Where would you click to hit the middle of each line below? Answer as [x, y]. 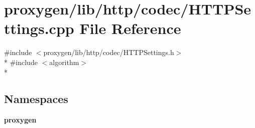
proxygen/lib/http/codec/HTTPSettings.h [109, 52]
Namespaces [36, 99]
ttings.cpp [39, 28]
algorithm [64, 62]
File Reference [130, 28]
